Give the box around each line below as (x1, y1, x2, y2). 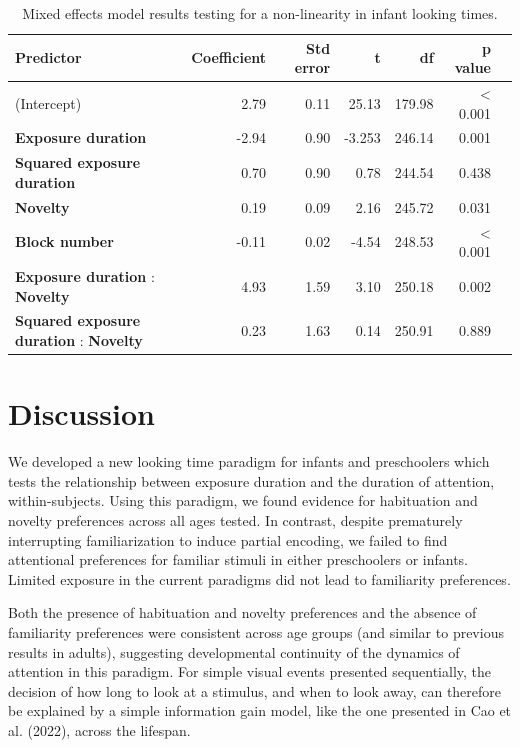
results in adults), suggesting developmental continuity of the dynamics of (8, 641, 460, 662)
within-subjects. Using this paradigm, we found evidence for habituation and (8, 490, 478, 511)
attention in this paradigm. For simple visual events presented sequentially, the (8, 661, 492, 682)
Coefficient (191, 47, 267, 68)
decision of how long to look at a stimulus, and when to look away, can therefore (8, 680, 502, 701)
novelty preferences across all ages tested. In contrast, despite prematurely (8, 510, 463, 531)
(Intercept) (15, 92, 82, 113)
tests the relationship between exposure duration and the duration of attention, (8, 470, 495, 491)
